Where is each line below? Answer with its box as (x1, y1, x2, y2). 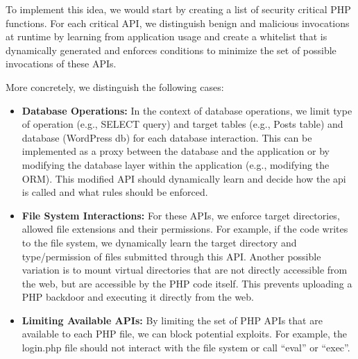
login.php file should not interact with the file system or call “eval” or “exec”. (22, 340, 350, 355)
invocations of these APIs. (6, 56, 117, 71)
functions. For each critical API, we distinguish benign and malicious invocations (6, 15, 350, 30)
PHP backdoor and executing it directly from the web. (22, 290, 254, 304)
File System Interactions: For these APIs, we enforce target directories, (22, 208, 340, 222)
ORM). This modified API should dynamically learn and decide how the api (22, 171, 346, 185)
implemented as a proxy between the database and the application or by (22, 144, 330, 158)
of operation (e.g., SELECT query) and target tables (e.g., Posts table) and (22, 117, 343, 131)
